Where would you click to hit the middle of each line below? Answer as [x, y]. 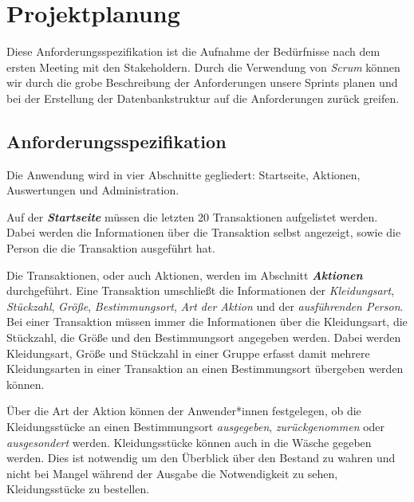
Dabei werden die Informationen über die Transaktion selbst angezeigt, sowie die [204, 232]
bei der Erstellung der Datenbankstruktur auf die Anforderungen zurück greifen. [203, 98]
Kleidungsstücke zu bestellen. [78, 489]
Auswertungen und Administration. [93, 190]
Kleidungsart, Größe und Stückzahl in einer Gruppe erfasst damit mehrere [188, 353]
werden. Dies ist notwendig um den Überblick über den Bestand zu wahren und [201, 458]
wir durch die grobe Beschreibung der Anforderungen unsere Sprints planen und [202, 82]
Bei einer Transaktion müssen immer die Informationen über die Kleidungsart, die [207, 322]
